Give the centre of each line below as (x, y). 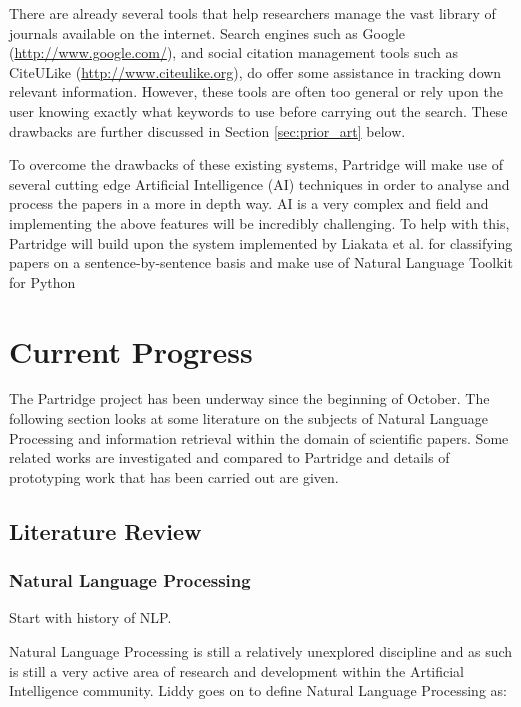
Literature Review (105, 530)
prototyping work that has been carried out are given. (174, 476)
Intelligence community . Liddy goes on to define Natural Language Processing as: (258, 690)
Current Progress (131, 350)
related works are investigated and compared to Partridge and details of (229, 457)
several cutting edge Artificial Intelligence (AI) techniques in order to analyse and (259, 183)
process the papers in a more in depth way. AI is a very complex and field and (249, 203)
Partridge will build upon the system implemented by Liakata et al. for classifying (261, 242)
